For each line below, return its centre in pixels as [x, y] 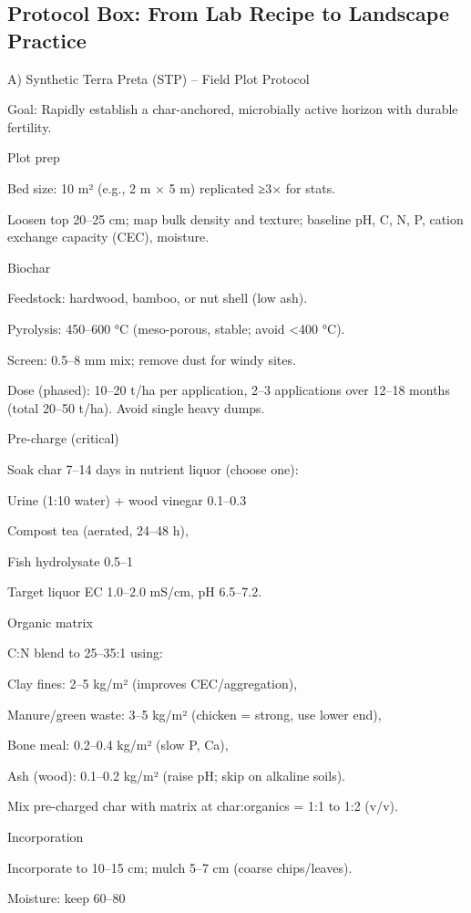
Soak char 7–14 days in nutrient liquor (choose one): [153, 468]
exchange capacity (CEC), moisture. [108, 237]
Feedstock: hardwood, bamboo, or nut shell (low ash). [158, 298]
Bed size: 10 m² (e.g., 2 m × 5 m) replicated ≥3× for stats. [172, 187]
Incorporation [46, 837]
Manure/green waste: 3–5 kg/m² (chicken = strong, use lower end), [195, 714]
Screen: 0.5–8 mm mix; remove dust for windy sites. [152, 359]
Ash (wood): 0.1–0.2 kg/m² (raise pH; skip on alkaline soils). [177, 775]
